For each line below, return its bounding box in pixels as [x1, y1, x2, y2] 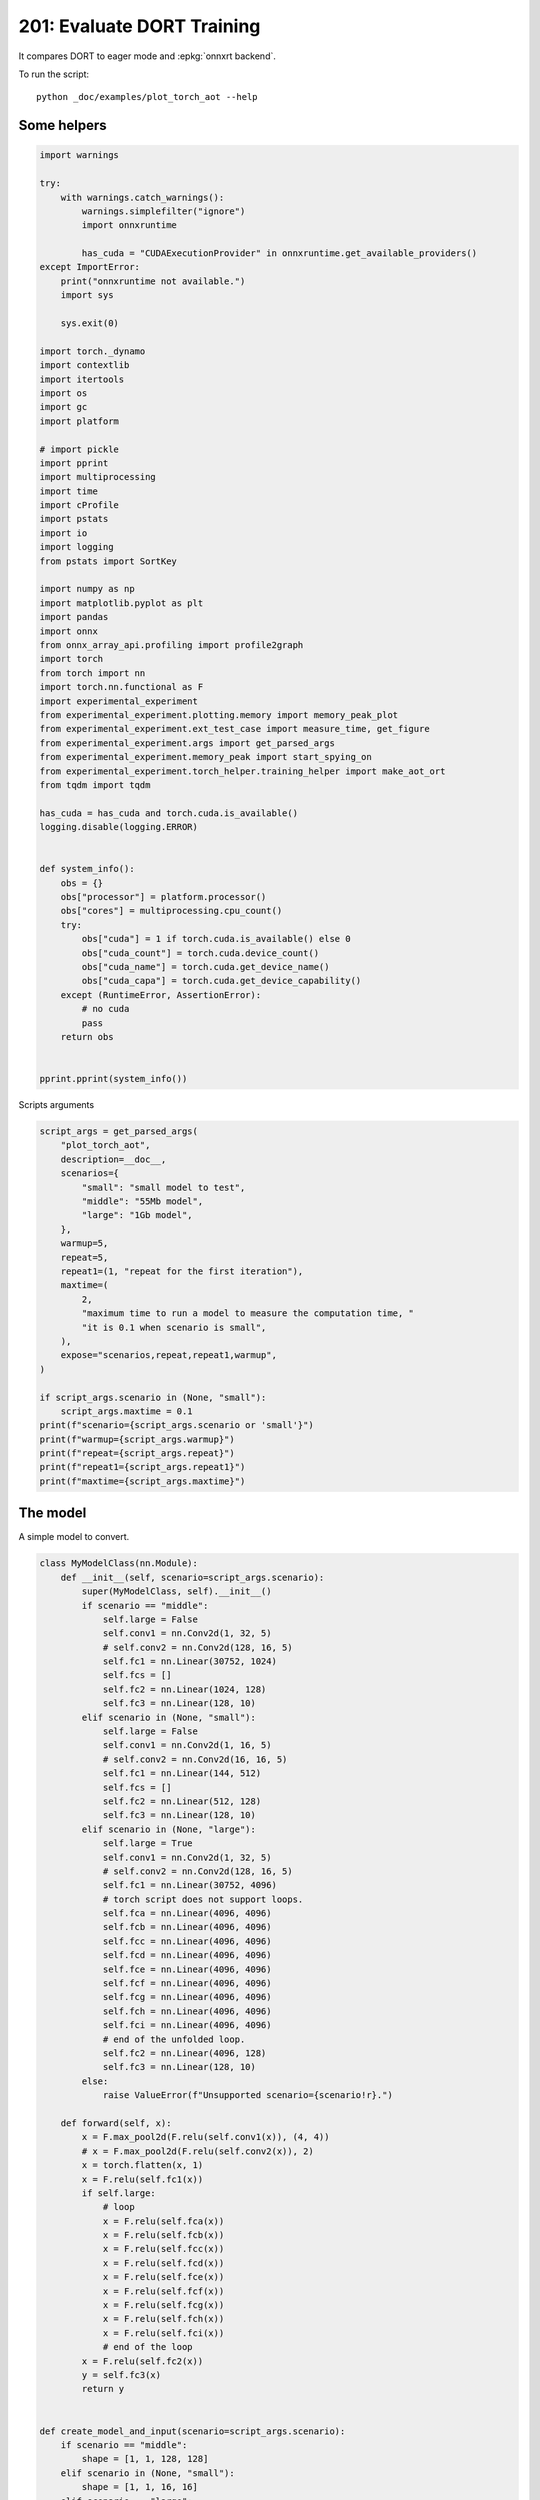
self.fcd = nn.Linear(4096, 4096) [102, 1950, 272, 1961]
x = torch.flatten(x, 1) [81, 2160, 204, 2171]
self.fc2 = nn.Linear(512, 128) [102, 1795, 262, 1807]
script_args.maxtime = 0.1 [60, 1405, 194, 1417]
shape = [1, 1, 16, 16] [81, 2481, 199, 2493]
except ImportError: [39, 261, 140, 273]
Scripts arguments [18, 1099, 95, 1111]
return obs [60, 1031, 114, 1042]
